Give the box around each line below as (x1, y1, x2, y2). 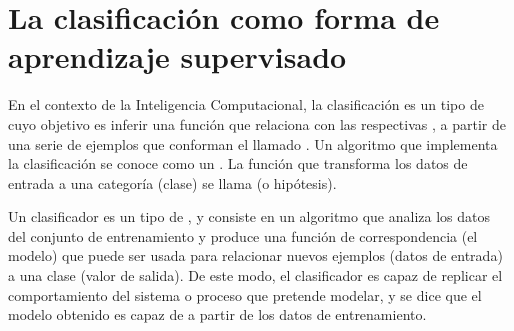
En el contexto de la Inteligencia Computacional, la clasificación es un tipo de (8, 94, 484, 115)
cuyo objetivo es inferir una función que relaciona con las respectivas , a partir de (8, 113, 506, 134)
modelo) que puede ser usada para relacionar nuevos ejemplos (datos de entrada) (8, 245, 503, 266)
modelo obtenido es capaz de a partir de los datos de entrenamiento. (8, 304, 427, 325)
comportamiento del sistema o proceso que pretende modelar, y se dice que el (8, 284, 482, 305)
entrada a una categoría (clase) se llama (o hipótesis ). (8, 172, 337, 193)
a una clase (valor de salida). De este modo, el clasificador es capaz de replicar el (8, 265, 503, 286)
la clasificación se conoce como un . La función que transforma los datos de (8, 153, 468, 174)
